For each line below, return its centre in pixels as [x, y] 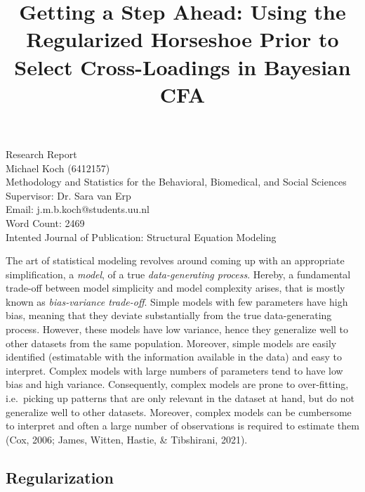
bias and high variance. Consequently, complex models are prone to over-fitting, [177, 384]
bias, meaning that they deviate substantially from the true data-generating [169, 315]
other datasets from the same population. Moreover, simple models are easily [171, 343]
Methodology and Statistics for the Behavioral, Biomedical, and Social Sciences [176, 182]
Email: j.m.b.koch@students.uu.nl [78, 209]
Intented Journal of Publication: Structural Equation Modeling [141, 237]
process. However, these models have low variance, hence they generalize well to [177, 329]
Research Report [41, 154]
